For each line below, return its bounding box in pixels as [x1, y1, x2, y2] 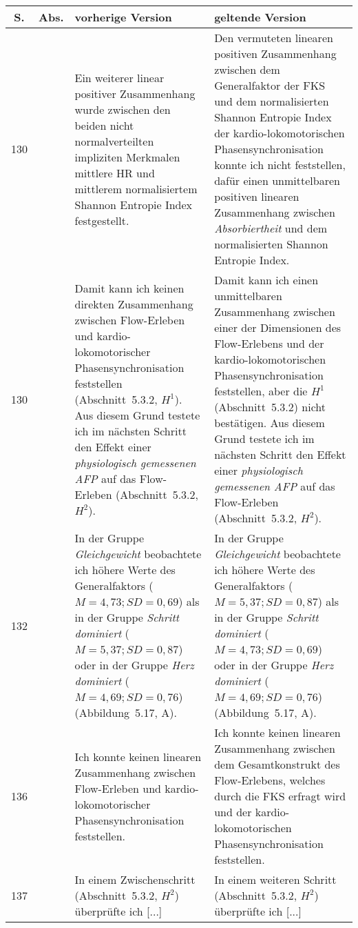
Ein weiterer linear [74, 69, 165, 86]
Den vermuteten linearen [214, 30, 333, 46]
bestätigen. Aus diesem [214, 415, 325, 431]
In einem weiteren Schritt [214, 871, 337, 887]
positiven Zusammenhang [214, 46, 337, 61]
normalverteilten [74, 132, 154, 149]
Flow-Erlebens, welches [214, 772, 326, 788]
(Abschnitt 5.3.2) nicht [214, 399, 326, 415]
